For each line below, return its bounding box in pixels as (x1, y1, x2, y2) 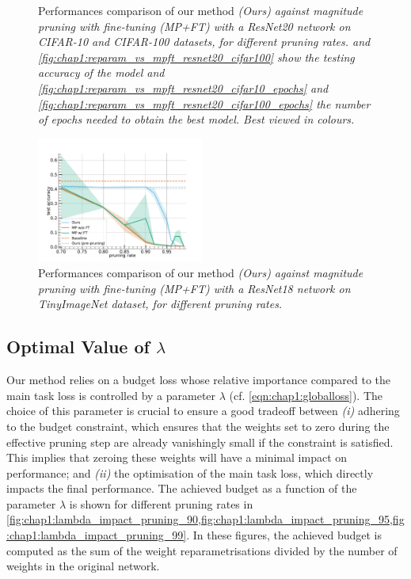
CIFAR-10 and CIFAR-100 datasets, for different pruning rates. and (38, 33, 371, 50)
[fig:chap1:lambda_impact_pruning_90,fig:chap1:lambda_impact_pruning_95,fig (6, 511, 405, 528)
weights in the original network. (6, 558, 160, 574)
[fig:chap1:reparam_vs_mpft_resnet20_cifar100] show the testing (38, 48, 355, 65)
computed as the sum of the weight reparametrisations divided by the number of (6, 542, 398, 558)
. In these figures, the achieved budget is (186, 527, 382, 543)
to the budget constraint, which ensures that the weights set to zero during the (6, 417, 390, 434)
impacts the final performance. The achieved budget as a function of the (6, 480, 357, 497)
